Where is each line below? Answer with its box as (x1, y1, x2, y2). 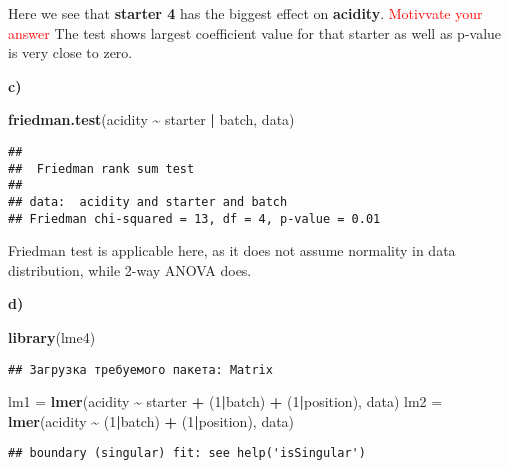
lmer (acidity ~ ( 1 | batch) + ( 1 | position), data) (8, 410, 295, 431)
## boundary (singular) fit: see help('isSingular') (8, 446, 366, 461)
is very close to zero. (8, 42, 133, 63)
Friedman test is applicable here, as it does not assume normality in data (8, 240, 456, 261)
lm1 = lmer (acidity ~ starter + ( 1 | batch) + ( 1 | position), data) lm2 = (8, 391, 443, 412)
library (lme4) (8, 327, 96, 348)
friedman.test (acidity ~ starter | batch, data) (8, 109, 295, 130)
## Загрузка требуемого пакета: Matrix (8, 362, 273, 377)
